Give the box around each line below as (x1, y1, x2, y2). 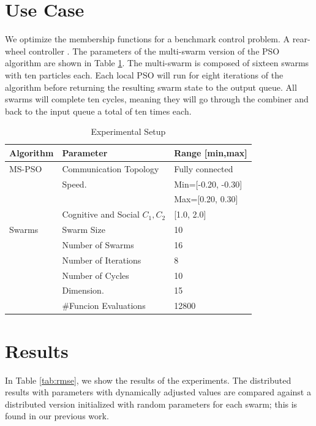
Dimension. (62, 284, 104, 297)
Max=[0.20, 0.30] (174, 192, 238, 205)
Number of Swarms (62, 238, 134, 251)
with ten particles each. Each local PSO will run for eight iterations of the (5, 68, 284, 81)
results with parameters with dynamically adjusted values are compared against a (5, 386, 311, 398)
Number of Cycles (62, 268, 129, 281)
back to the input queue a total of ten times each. (5, 104, 192, 117)
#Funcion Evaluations (62, 299, 146, 312)
